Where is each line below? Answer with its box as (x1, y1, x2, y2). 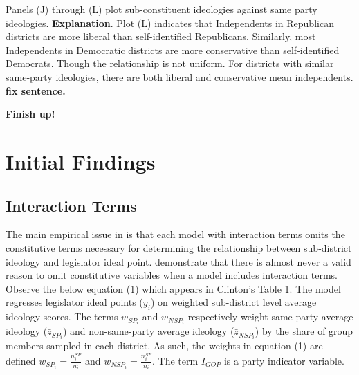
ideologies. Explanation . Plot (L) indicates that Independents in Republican (6, 15, 334, 30)
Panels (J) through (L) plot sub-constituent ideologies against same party (6, 2, 317, 16)
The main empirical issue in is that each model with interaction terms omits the (6, 227, 345, 241)
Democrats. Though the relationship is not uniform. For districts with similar (6, 56, 334, 71)
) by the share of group (255, 324, 353, 338)
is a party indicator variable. (223, 353, 344, 367)
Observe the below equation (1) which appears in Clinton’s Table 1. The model (6, 281, 341, 295)
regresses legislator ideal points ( (6, 295, 143, 309)
